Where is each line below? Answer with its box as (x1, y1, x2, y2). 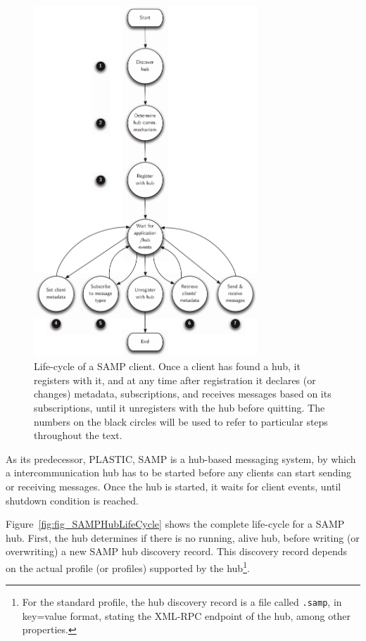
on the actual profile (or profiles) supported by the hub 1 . (6, 558, 250, 575)
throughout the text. (34, 428, 122, 443)
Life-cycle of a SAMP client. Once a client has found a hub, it (34, 359, 301, 374)
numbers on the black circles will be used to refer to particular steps (34, 414, 328, 429)
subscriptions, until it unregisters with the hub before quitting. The (34, 400, 325, 415)
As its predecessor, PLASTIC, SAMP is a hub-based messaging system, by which (6, 451, 356, 466)
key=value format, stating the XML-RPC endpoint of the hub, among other (22, 608, 351, 623)
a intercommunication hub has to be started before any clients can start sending (6, 465, 351, 480)
